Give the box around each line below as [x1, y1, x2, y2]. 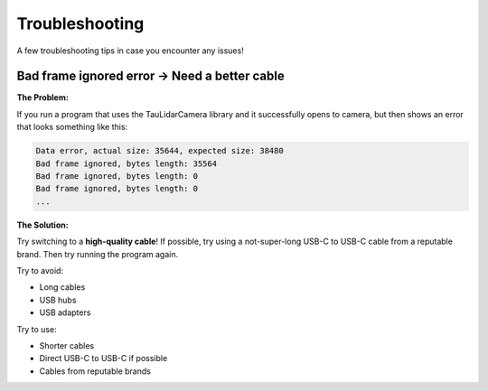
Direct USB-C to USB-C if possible [39, 353, 168, 364]
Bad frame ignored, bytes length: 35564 [35, 158, 217, 169]
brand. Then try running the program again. [16, 248, 179, 259]
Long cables [39, 282, 86, 293]
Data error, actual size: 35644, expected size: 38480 [35, 145, 284, 156]
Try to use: [16, 323, 58, 334]
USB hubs [39, 294, 77, 305]
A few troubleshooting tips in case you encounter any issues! [16, 45, 244, 56]
